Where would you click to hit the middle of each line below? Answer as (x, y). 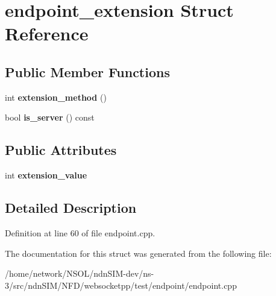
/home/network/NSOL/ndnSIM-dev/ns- (80, 273)
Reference (47, 33)
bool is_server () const (50, 117)
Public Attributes (61, 150)
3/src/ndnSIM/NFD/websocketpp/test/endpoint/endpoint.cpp (121, 285)
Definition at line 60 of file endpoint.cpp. (80, 232)
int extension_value (46, 175)
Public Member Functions (87, 71)
